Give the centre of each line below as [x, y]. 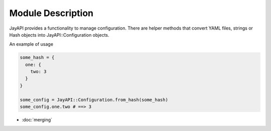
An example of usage [31, 44]
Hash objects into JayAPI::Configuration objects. [59, 35]
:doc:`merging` [37, 120]
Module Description [51, 13]
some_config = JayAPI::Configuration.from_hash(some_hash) [94, 100]
